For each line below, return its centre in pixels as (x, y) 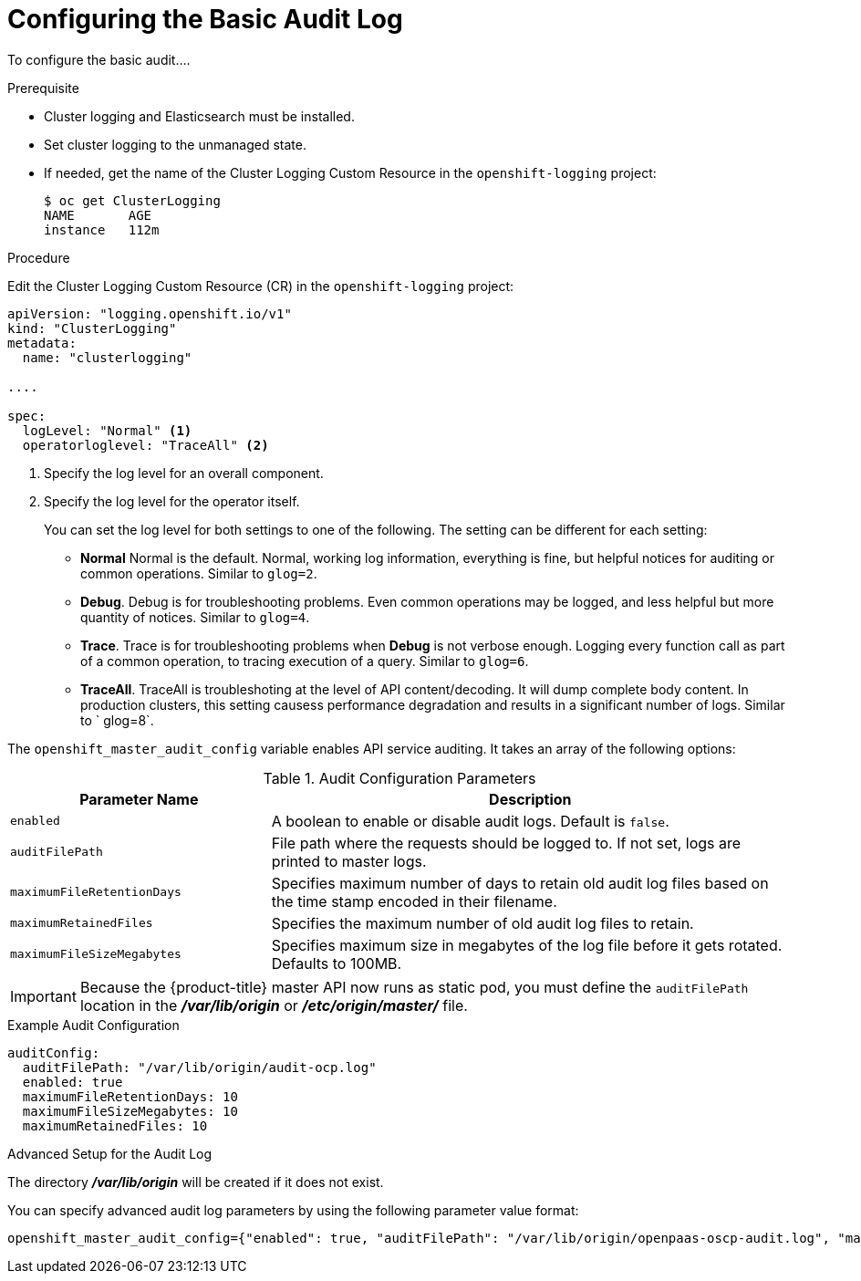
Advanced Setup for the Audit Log (110, 1153)
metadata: (42, 343)
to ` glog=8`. (117, 720)
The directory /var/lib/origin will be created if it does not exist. (196, 1182)
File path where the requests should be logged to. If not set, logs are (506, 843)
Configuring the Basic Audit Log (205, 19)
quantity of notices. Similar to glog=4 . (195, 617)
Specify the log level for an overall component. (184, 473)
